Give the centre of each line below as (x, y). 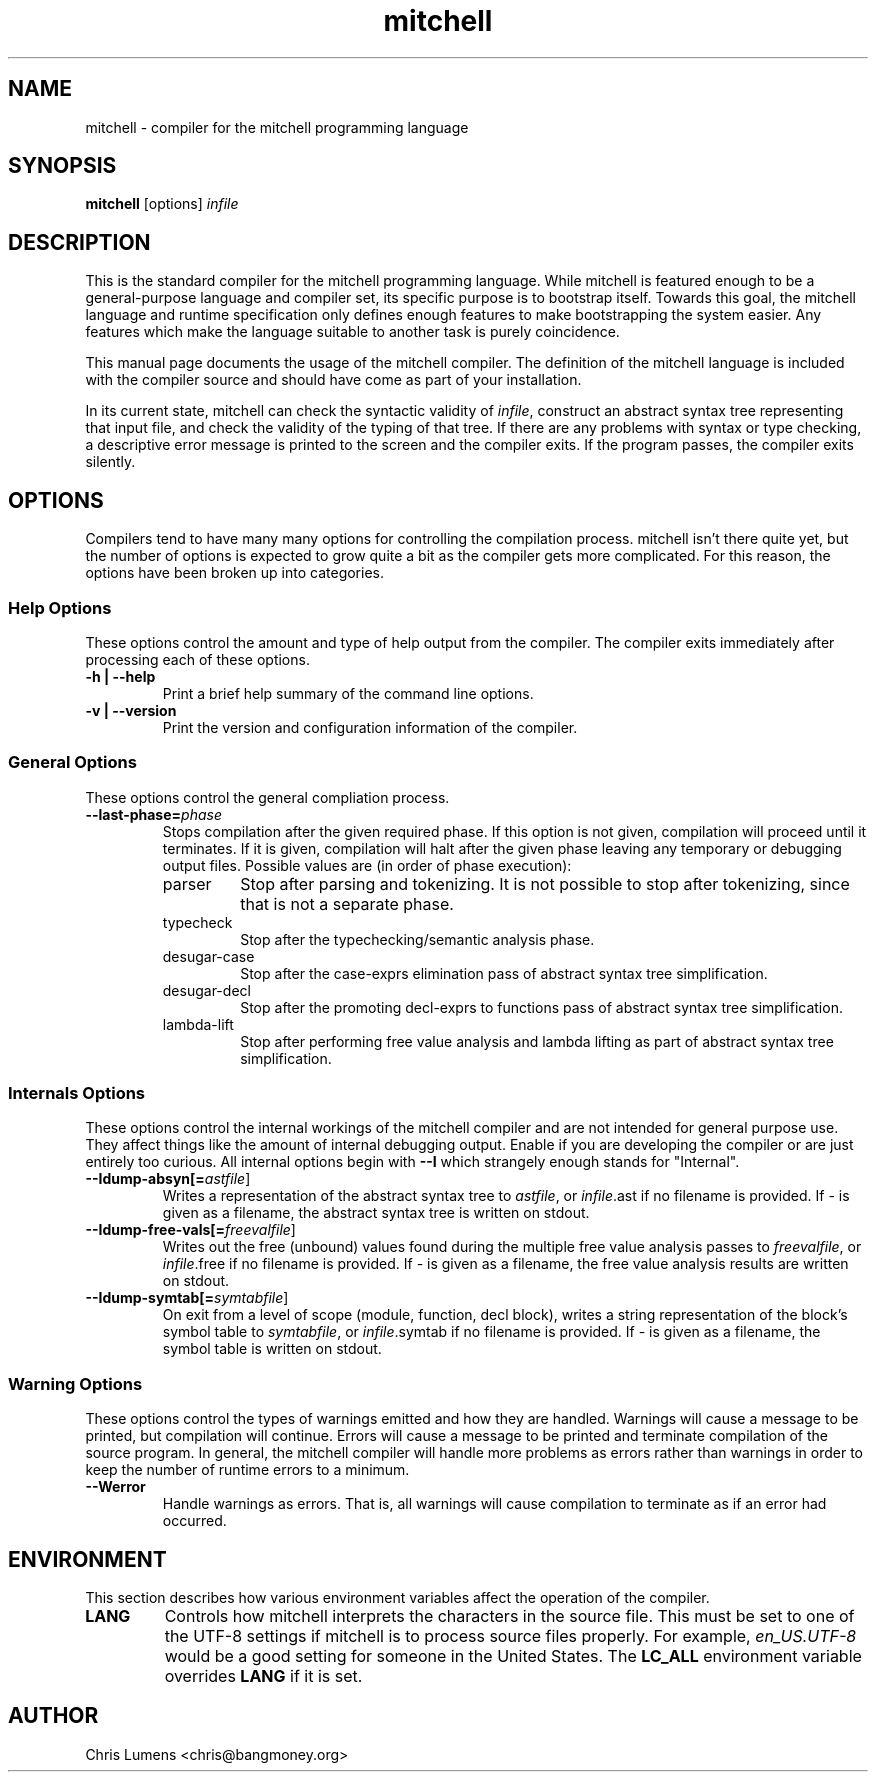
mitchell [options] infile (162, 204)
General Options (72, 762)
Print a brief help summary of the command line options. (348, 693)
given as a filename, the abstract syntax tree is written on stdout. (376, 1213)
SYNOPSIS (62, 166)
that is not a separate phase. (347, 903)
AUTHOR (53, 1716)
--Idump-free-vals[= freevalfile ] (190, 1230)
